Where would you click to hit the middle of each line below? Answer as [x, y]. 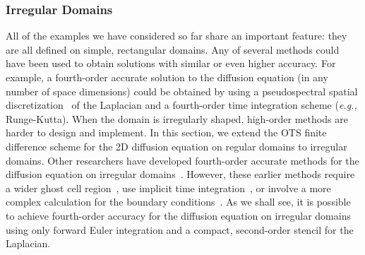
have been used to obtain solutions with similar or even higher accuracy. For [171, 63]
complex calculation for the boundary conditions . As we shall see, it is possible [178, 202]
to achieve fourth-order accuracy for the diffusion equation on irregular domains [178, 215]
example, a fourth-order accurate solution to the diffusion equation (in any [167, 77]
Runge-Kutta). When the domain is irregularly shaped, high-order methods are [177, 118]
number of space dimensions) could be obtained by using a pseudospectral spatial [182, 91]
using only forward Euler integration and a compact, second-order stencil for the [180, 229]
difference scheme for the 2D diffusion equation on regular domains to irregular [176, 146]
